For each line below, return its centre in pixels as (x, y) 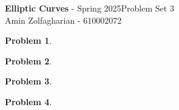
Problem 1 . (29, 40)
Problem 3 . (29, 81)
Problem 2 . (29, 60)
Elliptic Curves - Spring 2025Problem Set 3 (89, 8)
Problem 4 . (29, 101)
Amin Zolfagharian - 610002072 (63, 20)
